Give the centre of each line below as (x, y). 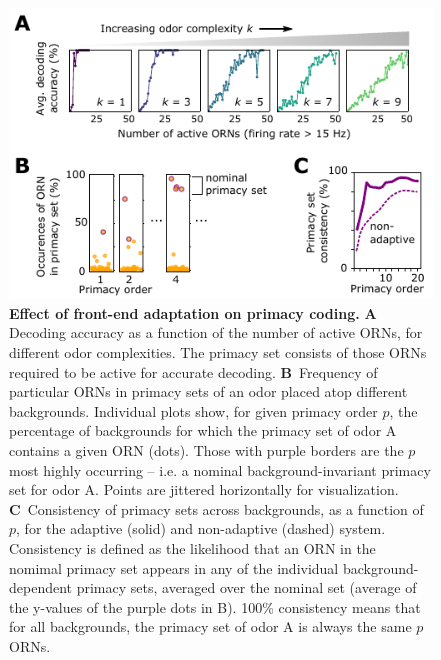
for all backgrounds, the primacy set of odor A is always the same (210, 626)
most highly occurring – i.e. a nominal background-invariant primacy (220, 469)
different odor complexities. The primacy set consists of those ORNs (218, 352)
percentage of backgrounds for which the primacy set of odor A (203, 430)
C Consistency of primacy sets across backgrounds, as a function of (216, 508)
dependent (41, 587)
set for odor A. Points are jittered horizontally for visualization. (204, 489)
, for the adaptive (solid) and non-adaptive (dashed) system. (201, 528)
